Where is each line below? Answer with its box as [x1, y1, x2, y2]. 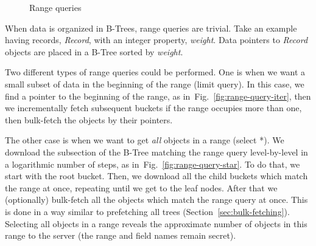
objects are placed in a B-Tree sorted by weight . [5, 45, 183, 58]
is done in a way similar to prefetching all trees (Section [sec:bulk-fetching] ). [5, 205, 290, 217]
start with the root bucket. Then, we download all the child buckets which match [5, 169, 308, 182]
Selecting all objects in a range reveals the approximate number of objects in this [5, 217, 307, 230]
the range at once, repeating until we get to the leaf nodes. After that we [5, 181, 278, 194]
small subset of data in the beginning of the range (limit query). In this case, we [5, 77, 304, 90]
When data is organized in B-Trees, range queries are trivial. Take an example [5, 21, 297, 34]
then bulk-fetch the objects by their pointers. [5, 113, 173, 126]
